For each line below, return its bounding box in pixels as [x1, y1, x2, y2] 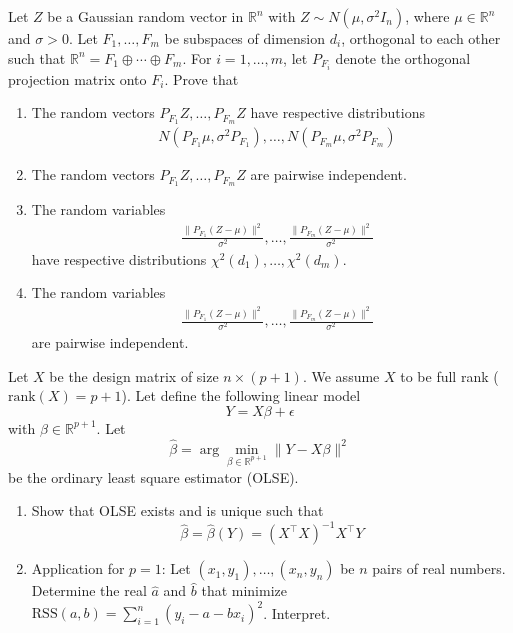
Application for [31, 558, 125, 579]
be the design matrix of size [49, 365, 219, 386]
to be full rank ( [400, 365, 499, 386]
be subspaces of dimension [164, 28, 326, 48]
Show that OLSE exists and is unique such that [31, 500, 324, 521]
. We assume [302, 365, 380, 386]
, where [405, 6, 450, 26]
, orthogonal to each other [341, 28, 501, 48]
